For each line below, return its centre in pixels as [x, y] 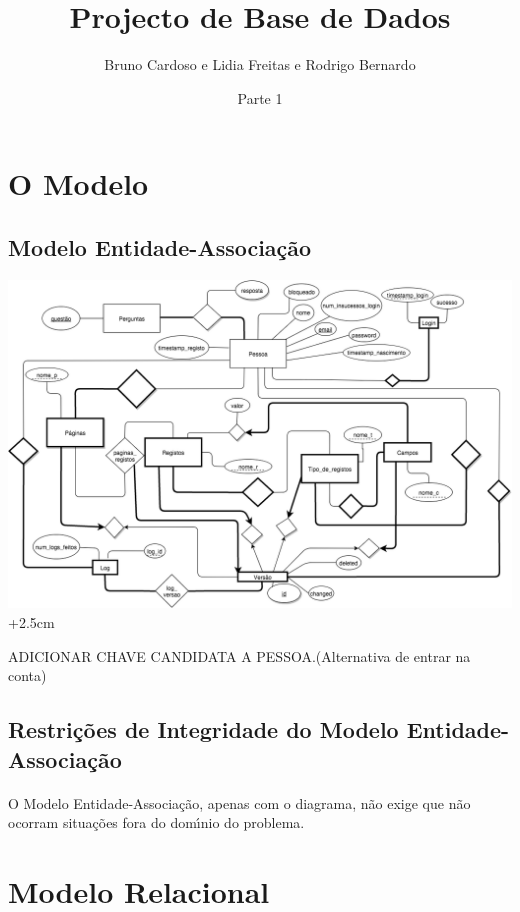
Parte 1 [260, 97]
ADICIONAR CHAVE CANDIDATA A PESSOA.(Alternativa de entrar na [239, 655]
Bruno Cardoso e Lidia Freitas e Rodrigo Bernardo [260, 64]
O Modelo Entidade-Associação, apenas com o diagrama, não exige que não [239, 802]
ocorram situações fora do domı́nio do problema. [156, 822]
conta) [27, 675]
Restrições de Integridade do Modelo [203, 729]
